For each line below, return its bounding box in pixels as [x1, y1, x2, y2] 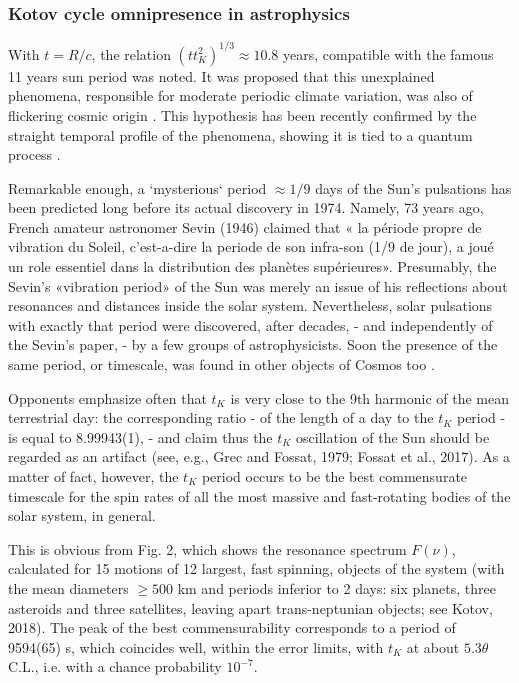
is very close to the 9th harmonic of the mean [230, 387, 510, 408]
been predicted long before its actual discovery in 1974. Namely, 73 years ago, [8, 197, 484, 218]
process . [8, 144, 61, 165]
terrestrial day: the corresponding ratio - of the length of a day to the [8, 407, 434, 428]
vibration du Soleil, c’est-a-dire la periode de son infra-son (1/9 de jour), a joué [8, 236, 494, 257]
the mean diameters [8, 577, 129, 598]
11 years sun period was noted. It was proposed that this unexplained [8, 65, 435, 86]
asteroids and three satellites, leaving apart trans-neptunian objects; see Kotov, [8, 597, 493, 618]
